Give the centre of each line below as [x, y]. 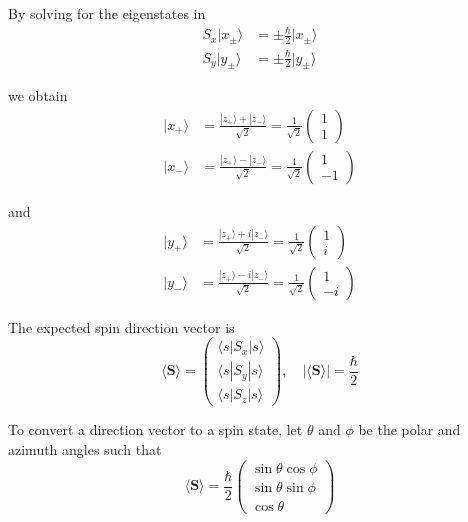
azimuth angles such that [85, 448]
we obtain [38, 95]
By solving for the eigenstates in [107, 13]
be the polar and [409, 429]
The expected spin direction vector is [121, 326]
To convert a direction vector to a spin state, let [155, 429]
